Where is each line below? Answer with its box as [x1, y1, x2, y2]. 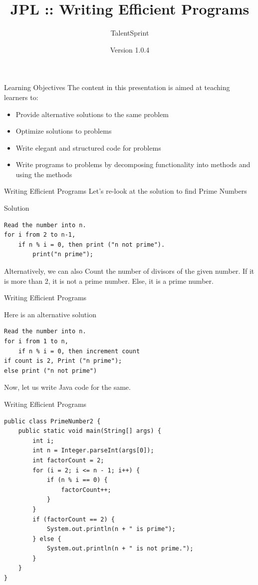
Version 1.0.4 [110, 44, 150, 55]
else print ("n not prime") [4, 367, 97, 374]
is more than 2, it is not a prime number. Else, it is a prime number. [4, 275, 214, 286]
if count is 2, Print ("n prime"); [4, 357, 122, 365]
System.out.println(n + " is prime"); [46, 525, 176, 533]
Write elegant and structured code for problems [15, 142, 161, 153]
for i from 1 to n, [4, 338, 68, 345]
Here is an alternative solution [4, 309, 96, 319]
